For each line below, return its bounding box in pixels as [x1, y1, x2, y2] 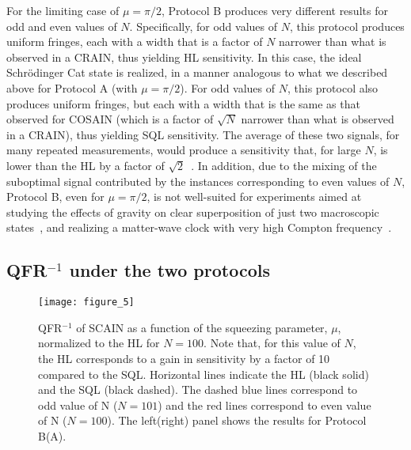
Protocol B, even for [6, 188, 105, 205]
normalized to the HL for [38, 335, 160, 351]
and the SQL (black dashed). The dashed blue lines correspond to [38, 381, 358, 398]
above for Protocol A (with [6, 79, 138, 96]
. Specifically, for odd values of [129, 17, 278, 34]
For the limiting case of [6, 2, 120, 18]
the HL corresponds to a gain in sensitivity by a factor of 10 [38, 350, 330, 366]
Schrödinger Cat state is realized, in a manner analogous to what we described [6, 64, 388, 81]
